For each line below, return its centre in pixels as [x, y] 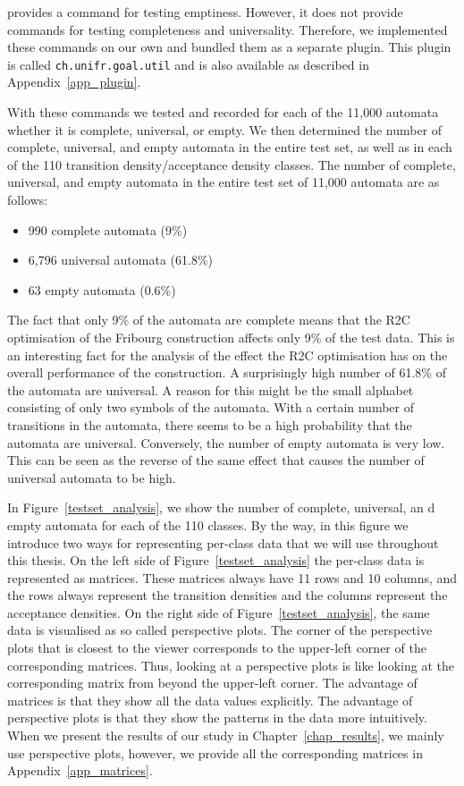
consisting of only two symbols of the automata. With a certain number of [211, 407]
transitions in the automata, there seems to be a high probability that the [210, 424]
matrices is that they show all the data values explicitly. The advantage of [210, 700]
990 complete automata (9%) [108, 229]
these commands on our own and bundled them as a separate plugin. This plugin [229, 47]
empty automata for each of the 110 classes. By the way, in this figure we [208, 524]
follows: [28, 199]
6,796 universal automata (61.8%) [121, 260]
